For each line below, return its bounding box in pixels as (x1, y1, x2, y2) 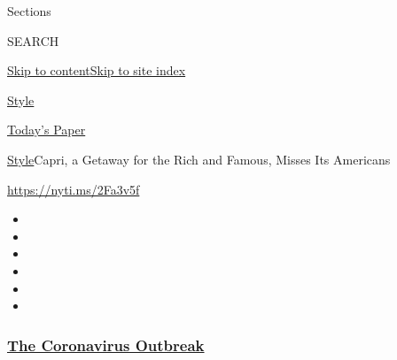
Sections (7, 2, 51, 19)
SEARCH (7, 31, 59, 50)
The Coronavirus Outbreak (7, 333, 205, 356)
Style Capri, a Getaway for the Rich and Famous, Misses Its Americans (7, 149, 391, 168)
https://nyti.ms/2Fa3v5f (7, 180, 140, 198)
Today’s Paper (7, 120, 86, 139)
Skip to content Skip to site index (7, 61, 186, 80)
